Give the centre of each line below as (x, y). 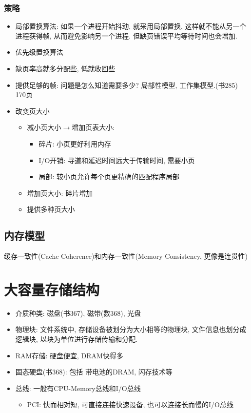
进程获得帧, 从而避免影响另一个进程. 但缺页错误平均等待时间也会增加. (126, 35)
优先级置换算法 (39, 52)
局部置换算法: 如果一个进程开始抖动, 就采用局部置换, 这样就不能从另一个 (131, 26)
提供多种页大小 (51, 209)
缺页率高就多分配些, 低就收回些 (65, 68)
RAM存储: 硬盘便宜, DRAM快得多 (69, 355)
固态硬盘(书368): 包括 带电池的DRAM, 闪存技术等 (94, 372)
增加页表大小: (93, 127)
